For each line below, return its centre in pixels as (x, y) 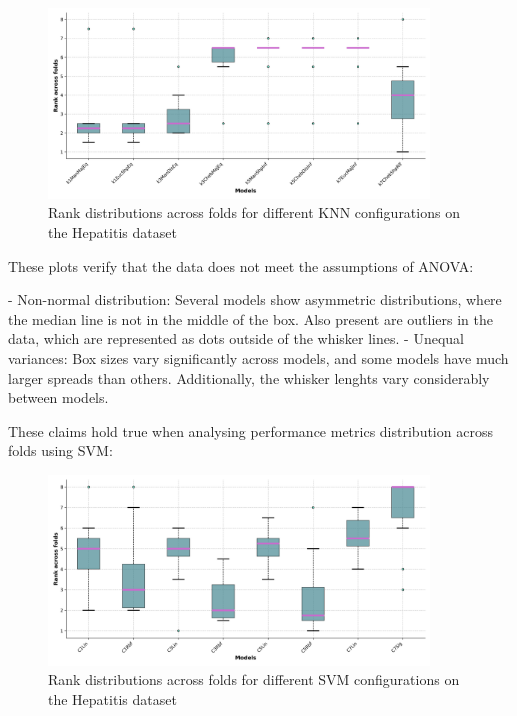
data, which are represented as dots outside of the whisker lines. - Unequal (236, 338)
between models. (58, 397)
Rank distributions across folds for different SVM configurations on (254, 679)
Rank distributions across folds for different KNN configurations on (254, 212)
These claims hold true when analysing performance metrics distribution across (250, 430)
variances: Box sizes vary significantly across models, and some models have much (258, 357)
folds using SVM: (60, 450)
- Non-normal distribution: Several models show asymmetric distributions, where (255, 299)
